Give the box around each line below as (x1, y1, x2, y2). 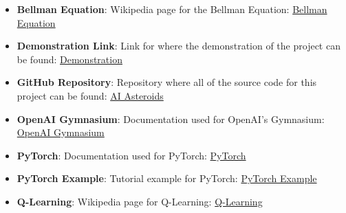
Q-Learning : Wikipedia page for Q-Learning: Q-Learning (17, 194, 263, 208)
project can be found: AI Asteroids (17, 88, 164, 102)
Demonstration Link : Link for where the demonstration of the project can (17, 38, 340, 53)
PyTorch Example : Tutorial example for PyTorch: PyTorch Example (17, 171, 317, 186)
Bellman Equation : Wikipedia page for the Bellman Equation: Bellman (17, 2, 327, 16)
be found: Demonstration (17, 52, 122, 66)
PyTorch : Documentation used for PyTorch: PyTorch (17, 148, 246, 162)
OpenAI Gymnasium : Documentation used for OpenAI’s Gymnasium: (17, 111, 325, 126)
